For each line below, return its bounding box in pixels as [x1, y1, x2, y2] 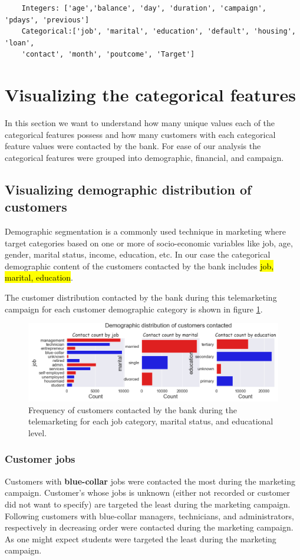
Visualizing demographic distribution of [5, 180, 252, 198]
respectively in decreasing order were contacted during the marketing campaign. [5, 521, 294, 533]
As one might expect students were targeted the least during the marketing [5, 532, 276, 545]
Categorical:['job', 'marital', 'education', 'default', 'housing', [21, 27, 296, 36]
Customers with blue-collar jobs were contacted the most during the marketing [5, 475, 295, 487]
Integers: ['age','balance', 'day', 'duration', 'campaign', [21, 4, 266, 12]
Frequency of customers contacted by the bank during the [28, 403, 237, 416]
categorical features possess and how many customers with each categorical [5, 128, 276, 140]
